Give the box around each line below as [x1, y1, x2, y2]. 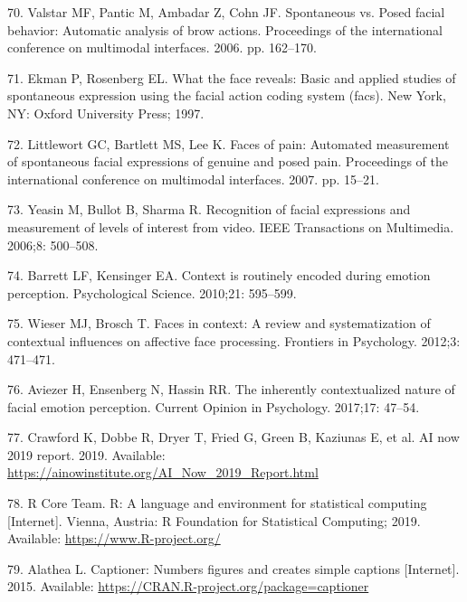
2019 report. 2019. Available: [7, 445, 166, 464]
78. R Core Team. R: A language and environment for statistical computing [7, 494, 427, 513]
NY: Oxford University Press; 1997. [7, 103, 205, 122]
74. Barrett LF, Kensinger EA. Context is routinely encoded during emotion [7, 266, 431, 285]
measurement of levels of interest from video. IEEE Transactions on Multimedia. [7, 217, 454, 236]
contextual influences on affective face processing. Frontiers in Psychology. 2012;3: [7, 331, 461, 350]
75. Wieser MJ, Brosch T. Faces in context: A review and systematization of [7, 314, 431, 333]
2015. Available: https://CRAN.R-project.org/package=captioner [7, 577, 369, 596]
